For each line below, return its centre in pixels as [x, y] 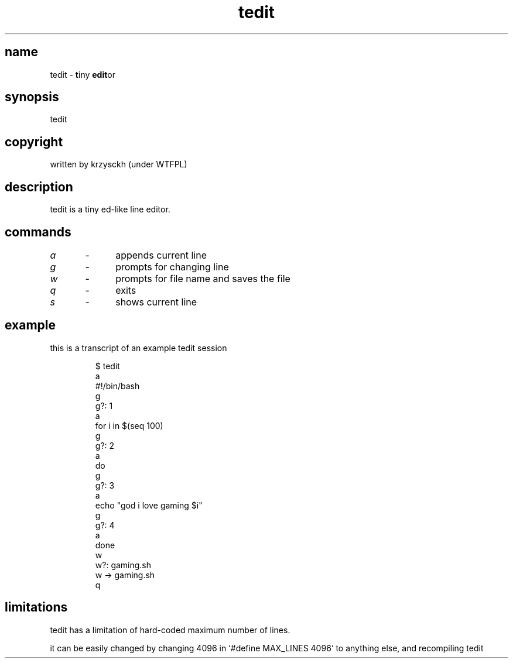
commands [38, 232]
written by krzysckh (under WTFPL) [119, 164]
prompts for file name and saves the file [203, 278]
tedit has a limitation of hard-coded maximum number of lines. [170, 630]
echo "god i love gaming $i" [149, 505]
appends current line [161, 255]
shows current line [156, 302]
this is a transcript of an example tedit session [138, 348]
